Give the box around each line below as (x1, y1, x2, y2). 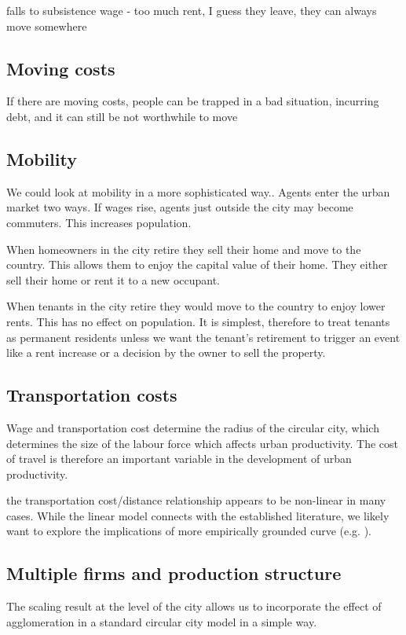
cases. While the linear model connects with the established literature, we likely (6, 507, 390, 523)
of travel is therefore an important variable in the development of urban (6, 450, 352, 467)
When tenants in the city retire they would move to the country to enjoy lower (6, 298, 386, 314)
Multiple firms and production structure (6, 561, 342, 585)
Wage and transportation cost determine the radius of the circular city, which (6, 419, 379, 435)
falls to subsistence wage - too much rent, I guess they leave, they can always (6, 2, 377, 18)
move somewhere (6, 17, 87, 34)
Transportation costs (6, 383, 177, 407)
